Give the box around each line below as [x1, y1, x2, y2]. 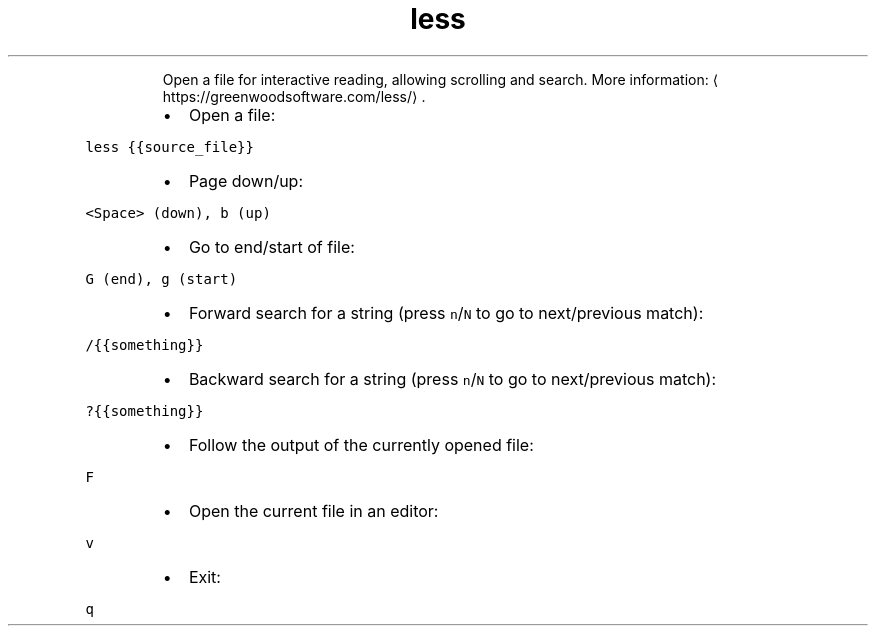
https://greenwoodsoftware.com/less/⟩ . [162, 87, 426, 105]
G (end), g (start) [85, 270, 238, 287]
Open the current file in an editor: [188, 500, 439, 521]
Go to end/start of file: [188, 236, 355, 257]
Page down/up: [188, 170, 304, 191]
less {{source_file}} [85, 138, 254, 155]
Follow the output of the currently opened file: [188, 434, 534, 455]
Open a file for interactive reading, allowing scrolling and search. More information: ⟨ [162, 70, 719, 88]
